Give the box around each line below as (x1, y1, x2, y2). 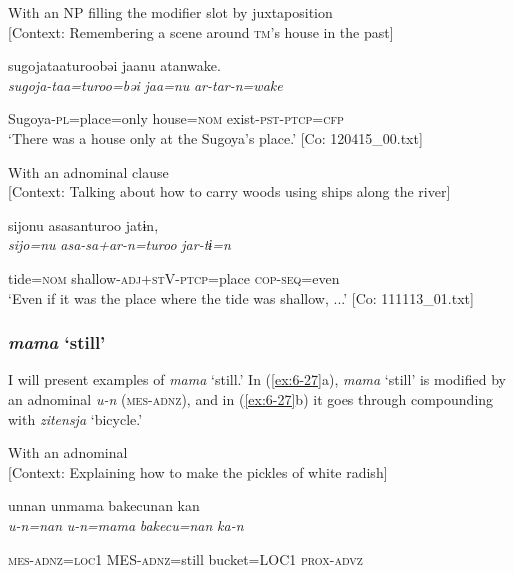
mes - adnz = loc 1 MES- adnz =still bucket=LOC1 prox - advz (8, 548, 363, 569)
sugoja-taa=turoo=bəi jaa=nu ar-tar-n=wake (8, 74, 283, 95)
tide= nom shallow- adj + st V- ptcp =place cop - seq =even (8, 267, 340, 288)
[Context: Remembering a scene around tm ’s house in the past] (8, 21, 394, 42)
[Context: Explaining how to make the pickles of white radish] (8, 461, 388, 482)
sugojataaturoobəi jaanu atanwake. (8, 55, 221, 76)
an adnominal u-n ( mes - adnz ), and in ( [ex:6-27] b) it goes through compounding (8, 388, 494, 409)
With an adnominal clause (8, 161, 169, 182)
